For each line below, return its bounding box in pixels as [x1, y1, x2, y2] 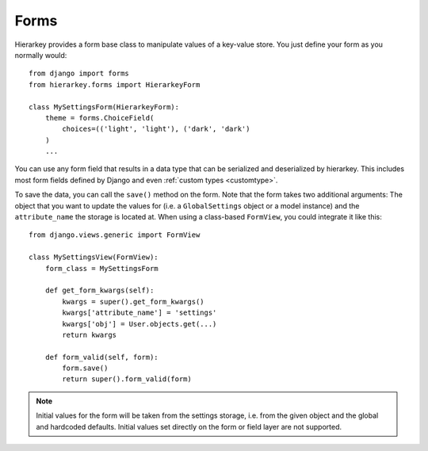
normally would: [14, 50, 67, 59]
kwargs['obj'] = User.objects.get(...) [62, 319, 217, 328]
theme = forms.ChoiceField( [44, 113, 155, 122]
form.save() [62, 364, 109, 373]
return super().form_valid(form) [62, 375, 192, 384]
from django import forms [29, 69, 130, 78]
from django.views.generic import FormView [29, 231, 201, 239]
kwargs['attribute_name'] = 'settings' [62, 308, 217, 317]
